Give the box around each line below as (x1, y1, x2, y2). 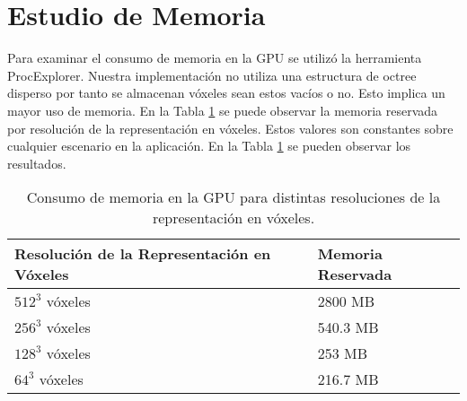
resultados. (7, 153, 66, 172)
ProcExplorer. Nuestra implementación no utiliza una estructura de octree (7, 65, 417, 84)
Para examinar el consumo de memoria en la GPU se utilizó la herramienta (7, 48, 422, 67)
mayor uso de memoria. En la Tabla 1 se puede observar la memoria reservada (7, 100, 438, 119)
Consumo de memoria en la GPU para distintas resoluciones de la (26, 187, 441, 208)
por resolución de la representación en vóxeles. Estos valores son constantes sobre (7, 118, 454, 137)
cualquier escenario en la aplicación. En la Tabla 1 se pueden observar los (7, 136, 411, 155)
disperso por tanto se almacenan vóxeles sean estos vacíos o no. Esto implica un (7, 83, 445, 102)
